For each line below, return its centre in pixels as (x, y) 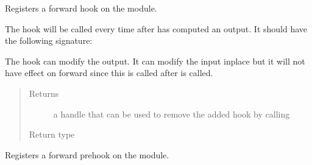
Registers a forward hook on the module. (81, 8)
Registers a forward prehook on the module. (87, 154)
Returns (44, 93)
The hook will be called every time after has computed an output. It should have (156, 28)
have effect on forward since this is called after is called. (109, 73)
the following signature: (49, 40)
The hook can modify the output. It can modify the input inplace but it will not (155, 61)
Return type (52, 134)
